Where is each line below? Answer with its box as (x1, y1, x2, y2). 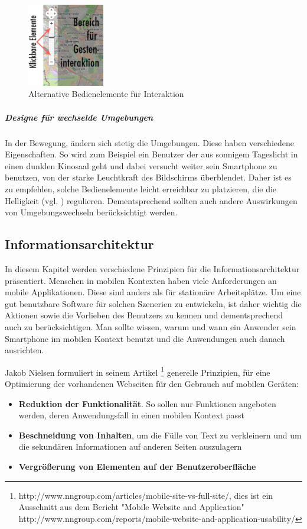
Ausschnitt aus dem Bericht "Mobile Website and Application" (18, 501, 244, 513)
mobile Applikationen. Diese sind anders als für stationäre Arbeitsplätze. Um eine (5, 286, 301, 298)
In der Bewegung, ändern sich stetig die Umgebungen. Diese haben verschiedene (5, 136, 294, 149)
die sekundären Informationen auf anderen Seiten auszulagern (18, 440, 242, 453)
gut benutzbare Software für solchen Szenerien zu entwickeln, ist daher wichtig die (5, 297, 302, 309)
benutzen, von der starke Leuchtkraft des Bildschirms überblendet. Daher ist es (5, 171, 292, 183)
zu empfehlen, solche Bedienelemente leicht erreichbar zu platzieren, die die (5, 183, 277, 195)
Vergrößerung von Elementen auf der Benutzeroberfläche (18, 460, 256, 472)
